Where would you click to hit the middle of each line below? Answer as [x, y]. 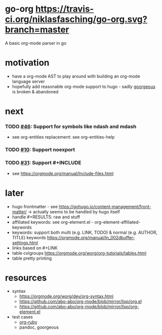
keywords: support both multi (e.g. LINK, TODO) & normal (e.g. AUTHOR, [85, 232]
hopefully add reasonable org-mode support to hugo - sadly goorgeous [84, 87]
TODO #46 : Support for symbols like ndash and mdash [71, 126]
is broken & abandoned [35, 91]
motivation [27, 63]
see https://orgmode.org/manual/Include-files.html [63, 173]
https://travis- [65, 9]
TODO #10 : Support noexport [40, 150]
